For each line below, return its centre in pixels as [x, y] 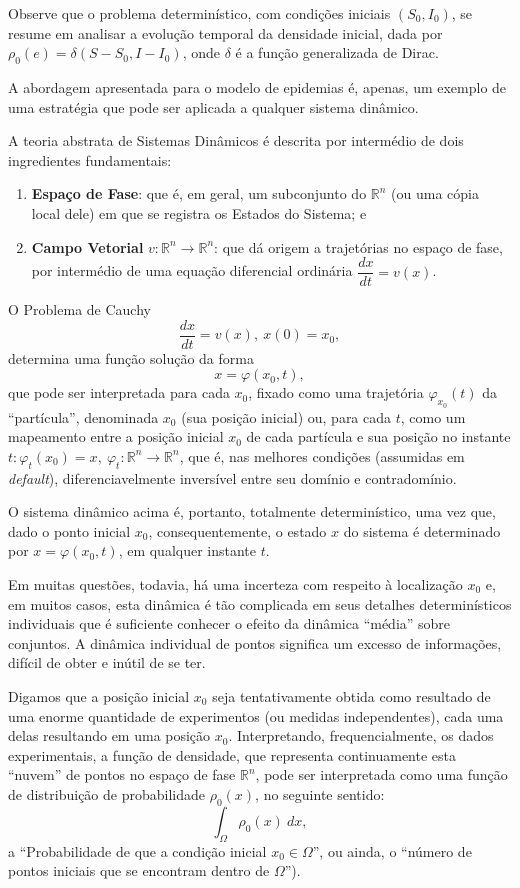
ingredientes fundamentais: [90, 159]
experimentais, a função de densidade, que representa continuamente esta [232, 754]
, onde [201, 52]
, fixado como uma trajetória [336, 392]
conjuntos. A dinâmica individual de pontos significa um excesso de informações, [255, 642]
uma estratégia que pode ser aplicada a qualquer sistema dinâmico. [213, 106]
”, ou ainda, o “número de [392, 850]
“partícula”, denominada [83, 416]
